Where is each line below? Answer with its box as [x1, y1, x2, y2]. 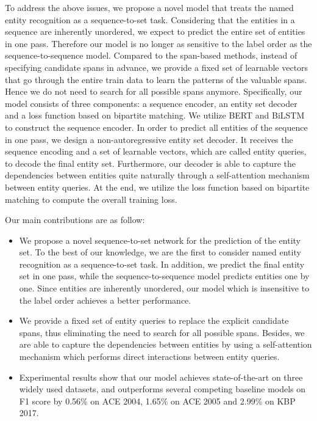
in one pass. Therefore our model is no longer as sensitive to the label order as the [5, 37, 312, 49]
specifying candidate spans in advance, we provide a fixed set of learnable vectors [5, 60, 308, 73]
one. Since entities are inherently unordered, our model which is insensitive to [19, 282, 310, 295]
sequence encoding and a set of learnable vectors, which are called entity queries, [5, 145, 307, 158]
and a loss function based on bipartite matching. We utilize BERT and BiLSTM [5, 109, 305, 122]
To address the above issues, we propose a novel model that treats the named [5, 1, 294, 13]
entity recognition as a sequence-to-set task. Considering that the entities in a [5, 13, 295, 26]
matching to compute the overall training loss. [5, 192, 177, 205]
